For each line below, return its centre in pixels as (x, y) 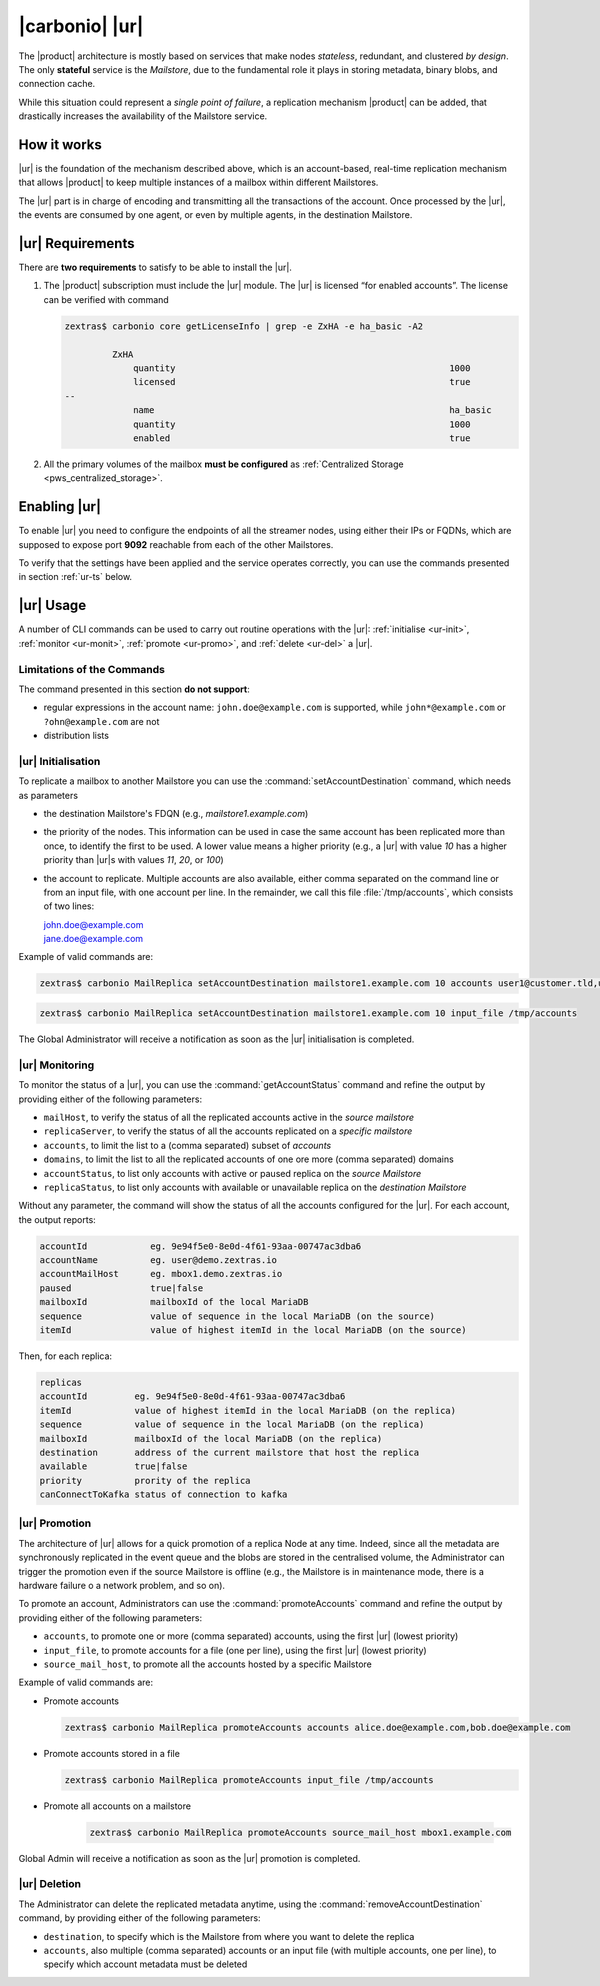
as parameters (48, 795)
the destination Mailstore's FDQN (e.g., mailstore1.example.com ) (176, 813)
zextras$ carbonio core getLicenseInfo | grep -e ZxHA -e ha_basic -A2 (244, 326)
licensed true (302, 382)
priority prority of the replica (145, 1480)
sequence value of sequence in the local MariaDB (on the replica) (232, 1424)
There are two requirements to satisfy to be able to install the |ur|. (155, 267)
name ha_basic (312, 410)
